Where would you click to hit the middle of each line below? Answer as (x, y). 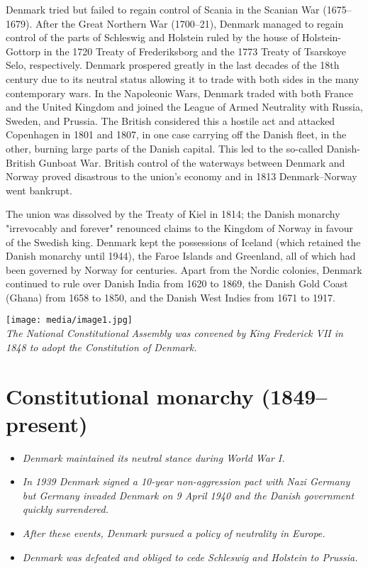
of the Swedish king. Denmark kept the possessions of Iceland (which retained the (183, 242)
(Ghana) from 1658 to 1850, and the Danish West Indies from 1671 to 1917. (171, 297)
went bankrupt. (39, 190)
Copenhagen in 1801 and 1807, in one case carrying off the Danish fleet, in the (176, 134)
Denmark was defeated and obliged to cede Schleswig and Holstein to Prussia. (190, 557)
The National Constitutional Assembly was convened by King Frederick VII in (174, 333)
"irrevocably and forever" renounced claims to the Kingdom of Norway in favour (179, 227)
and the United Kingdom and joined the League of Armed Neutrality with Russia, (184, 107)
